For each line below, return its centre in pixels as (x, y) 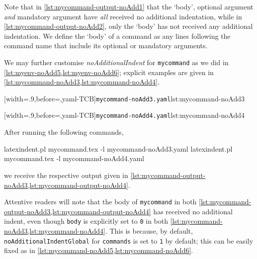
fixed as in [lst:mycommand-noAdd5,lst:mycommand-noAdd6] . (99, 250)
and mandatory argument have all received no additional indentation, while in (123, 16)
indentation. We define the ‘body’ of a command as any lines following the (117, 36)
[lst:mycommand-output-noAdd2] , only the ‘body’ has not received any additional (128, 26)
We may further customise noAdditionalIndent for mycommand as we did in (116, 62)
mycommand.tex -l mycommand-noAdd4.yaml (74, 158)
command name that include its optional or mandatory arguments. (106, 45)
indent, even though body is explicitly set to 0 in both (86, 221)
